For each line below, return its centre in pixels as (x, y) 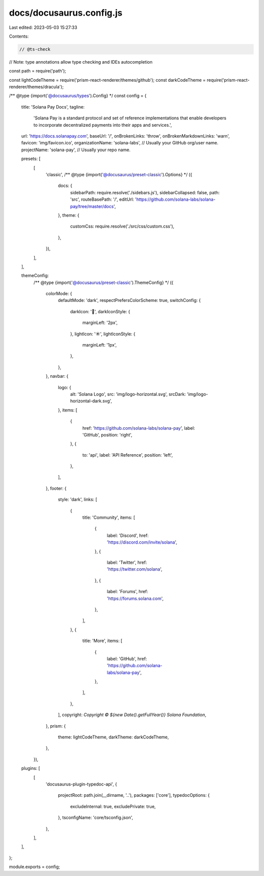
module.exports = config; (35, 867)
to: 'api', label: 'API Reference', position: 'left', (128, 455)
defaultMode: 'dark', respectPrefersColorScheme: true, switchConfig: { (129, 300)
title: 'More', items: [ (102, 641)
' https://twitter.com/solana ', (134, 569)
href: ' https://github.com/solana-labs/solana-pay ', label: (139, 428)
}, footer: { (56, 488)
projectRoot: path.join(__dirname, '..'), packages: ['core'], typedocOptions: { (134, 795)
